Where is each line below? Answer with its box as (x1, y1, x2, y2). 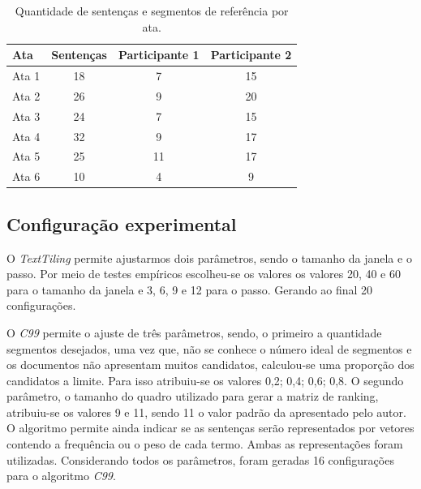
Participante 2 (210, 46, 292, 63)
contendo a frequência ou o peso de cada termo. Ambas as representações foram (6, 435, 403, 453)
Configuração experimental (6, 211, 237, 236)
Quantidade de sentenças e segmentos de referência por (15, 2, 289, 19)
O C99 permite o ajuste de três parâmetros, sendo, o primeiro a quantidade (6, 324, 382, 341)
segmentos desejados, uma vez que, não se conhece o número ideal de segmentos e (6, 340, 412, 357)
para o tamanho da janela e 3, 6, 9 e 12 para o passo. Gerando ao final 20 (6, 281, 373, 298)
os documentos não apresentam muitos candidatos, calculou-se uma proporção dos (6, 356, 415, 373)
